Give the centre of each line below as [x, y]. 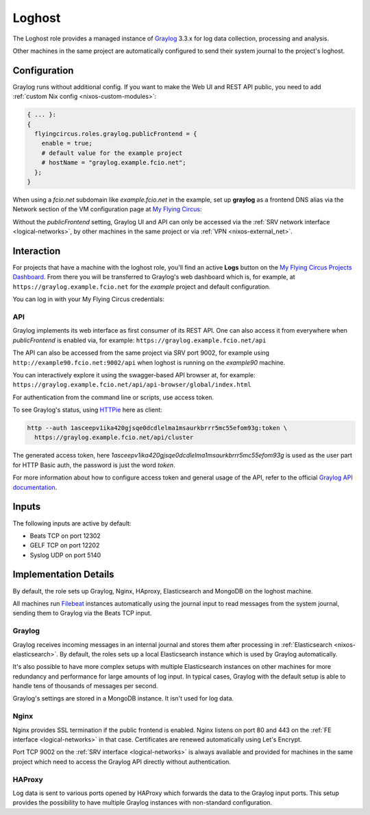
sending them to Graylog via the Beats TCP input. [82, 613]
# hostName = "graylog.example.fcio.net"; [114, 163]
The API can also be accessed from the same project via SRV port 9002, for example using [141, 353]
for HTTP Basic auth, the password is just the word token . [94, 465]
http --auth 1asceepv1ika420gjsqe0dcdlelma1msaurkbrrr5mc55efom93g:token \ [157, 428]
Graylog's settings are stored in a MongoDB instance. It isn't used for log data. [123, 698]
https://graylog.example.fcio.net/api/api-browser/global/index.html [132, 385]
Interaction [37, 251]
